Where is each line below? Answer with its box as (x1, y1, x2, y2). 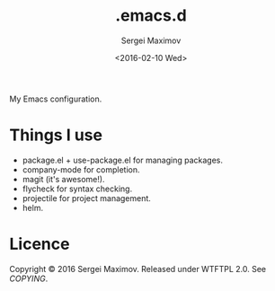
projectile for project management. (22, 192, 151, 203)
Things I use (9, 125, 103, 145)
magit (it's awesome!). (22, 173, 105, 184)
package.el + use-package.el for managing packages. (22, 154, 223, 165)
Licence (9, 234, 70, 254)
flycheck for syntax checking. (22, 183, 133, 194)
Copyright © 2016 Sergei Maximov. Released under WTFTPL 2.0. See (9, 263, 267, 274)
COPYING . (9, 273, 49, 284)
